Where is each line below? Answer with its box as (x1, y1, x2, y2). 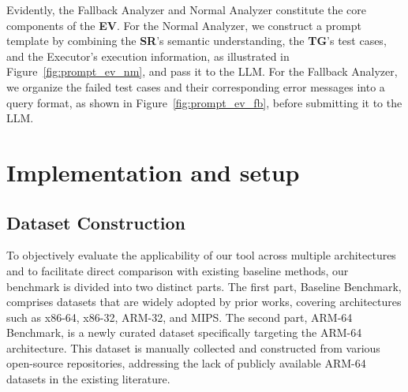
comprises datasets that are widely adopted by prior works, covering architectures (6, 293, 402, 310)
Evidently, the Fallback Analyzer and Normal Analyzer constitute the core (6, 2, 367, 17)
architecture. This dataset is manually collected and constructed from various (6, 339, 380, 356)
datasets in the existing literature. (6, 371, 170, 387)
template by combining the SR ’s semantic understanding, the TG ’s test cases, (6, 32, 387, 49)
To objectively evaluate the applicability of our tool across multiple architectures (6, 247, 396, 263)
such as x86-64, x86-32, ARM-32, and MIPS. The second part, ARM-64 (6, 308, 353, 325)
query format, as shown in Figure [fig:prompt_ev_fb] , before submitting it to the (6, 94, 402, 110)
